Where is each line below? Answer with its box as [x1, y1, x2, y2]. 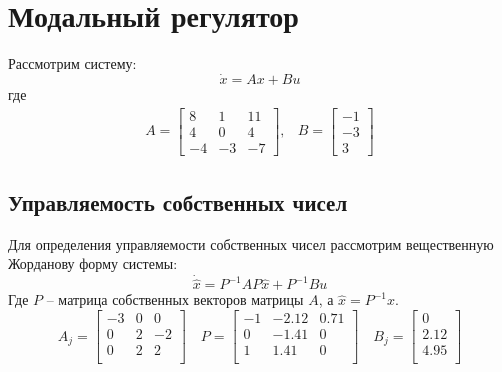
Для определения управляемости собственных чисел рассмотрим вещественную [8, 233, 494, 254]
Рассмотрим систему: [8, 53, 137, 74]
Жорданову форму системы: [8, 253, 178, 274]
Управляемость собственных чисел [8, 187, 348, 218]
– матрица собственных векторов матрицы [46, 289, 304, 310]
